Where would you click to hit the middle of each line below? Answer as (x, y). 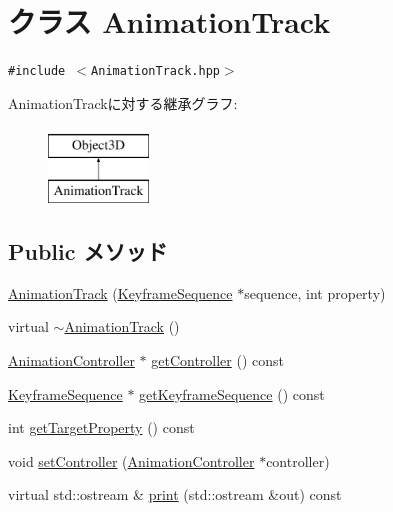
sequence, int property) (315, 292)
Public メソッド (88, 250)
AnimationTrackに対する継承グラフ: (123, 102)
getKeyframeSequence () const (232, 393)
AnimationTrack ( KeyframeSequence (120, 292)
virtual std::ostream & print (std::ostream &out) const (175, 494)
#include (37, 71)
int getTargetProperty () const (101, 427)
